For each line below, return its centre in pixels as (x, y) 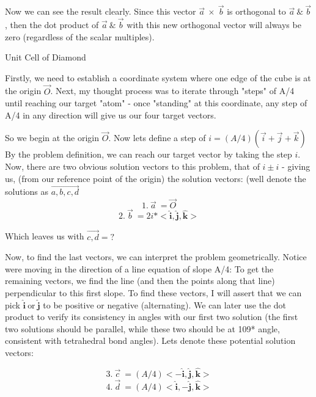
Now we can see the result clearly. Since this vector (101, 11)
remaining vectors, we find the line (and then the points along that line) (140, 281)
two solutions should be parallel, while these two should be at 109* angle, (142, 328)
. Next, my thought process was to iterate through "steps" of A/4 (172, 91)
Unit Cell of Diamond (46, 57)
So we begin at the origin (52, 138)
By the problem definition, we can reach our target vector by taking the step (149, 154)
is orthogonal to (256, 11)
